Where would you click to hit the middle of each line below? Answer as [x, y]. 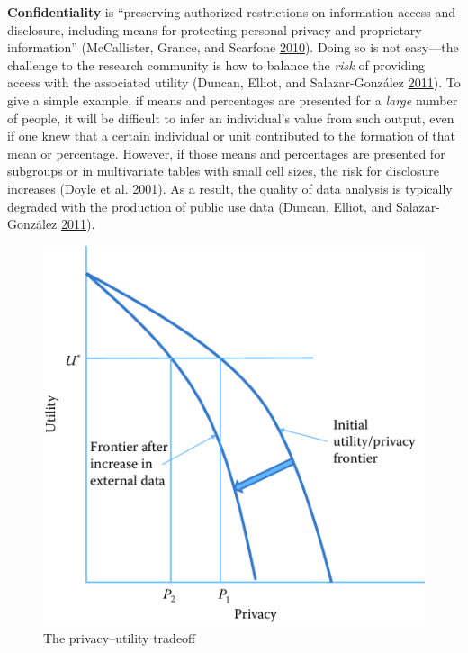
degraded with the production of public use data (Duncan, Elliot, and [200, 206]
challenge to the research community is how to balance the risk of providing [216, 64]
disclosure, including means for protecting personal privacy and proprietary [215, 29]
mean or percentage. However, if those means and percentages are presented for [226, 153]
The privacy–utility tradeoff [120, 638]
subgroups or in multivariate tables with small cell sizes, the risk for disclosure [224, 171]
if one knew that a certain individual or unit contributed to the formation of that [232, 136]
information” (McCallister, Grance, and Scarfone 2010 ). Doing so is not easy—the [233, 47]
